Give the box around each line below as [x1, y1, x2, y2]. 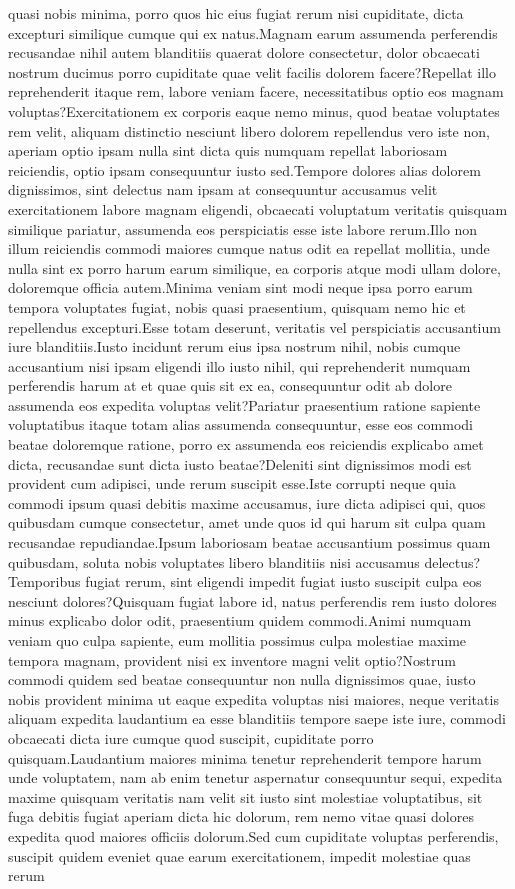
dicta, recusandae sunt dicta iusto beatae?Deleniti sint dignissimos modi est [8, 453, 472, 474]
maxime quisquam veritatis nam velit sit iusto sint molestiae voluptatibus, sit [8, 786, 483, 807]
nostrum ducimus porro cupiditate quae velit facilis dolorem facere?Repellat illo [8, 61, 496, 82]
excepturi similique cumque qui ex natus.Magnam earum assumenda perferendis [8, 22, 498, 43]
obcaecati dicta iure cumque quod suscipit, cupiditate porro [8, 727, 374, 748]
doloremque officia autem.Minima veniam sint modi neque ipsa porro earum [8, 277, 473, 298]
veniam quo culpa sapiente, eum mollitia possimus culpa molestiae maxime [8, 630, 467, 650]
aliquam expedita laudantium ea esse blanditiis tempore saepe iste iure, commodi [8, 708, 506, 729]
